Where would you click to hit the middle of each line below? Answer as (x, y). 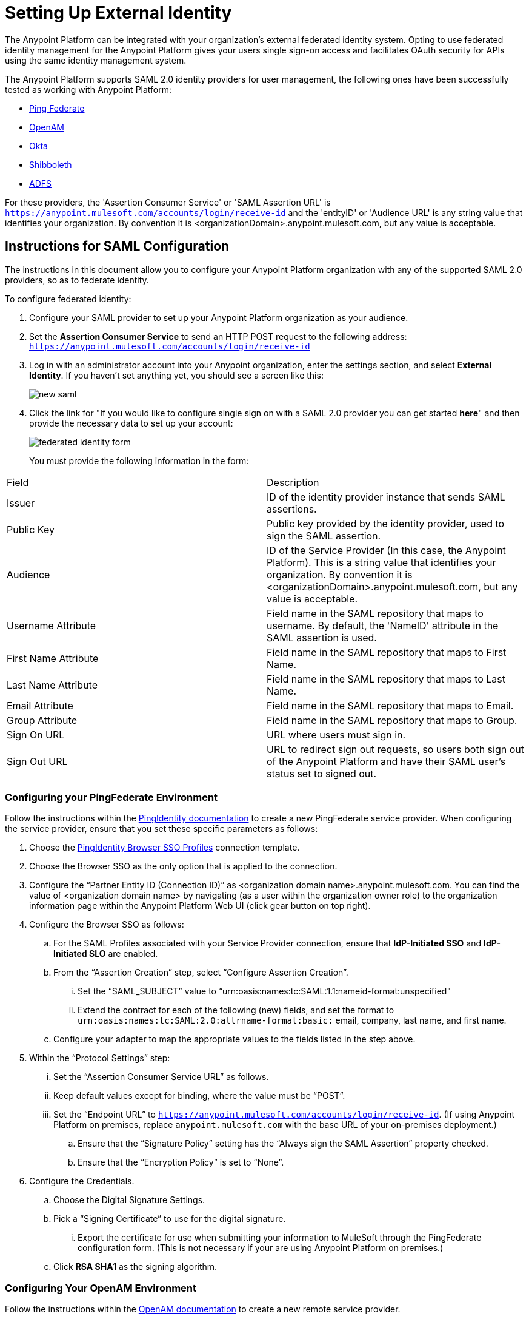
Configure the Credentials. (82, 1181)
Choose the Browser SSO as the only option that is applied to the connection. (183, 866)
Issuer (21, 503)
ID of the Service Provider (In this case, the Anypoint (386, 550)
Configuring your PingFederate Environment (111, 797)
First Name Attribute (53, 658)
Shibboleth (51, 164)
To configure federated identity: (68, 299)
